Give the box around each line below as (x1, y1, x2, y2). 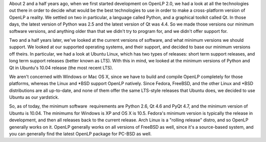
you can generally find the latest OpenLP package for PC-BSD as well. (9, 131, 152, 137)
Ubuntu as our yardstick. (9, 94, 59, 100)
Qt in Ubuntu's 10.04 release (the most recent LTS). (9, 64, 113, 71)
